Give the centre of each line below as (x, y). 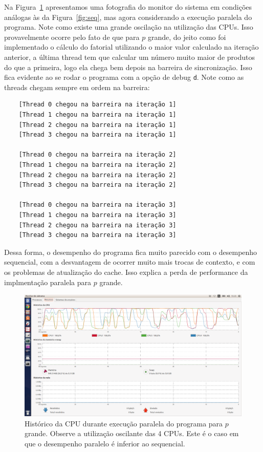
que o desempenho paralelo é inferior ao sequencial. (105, 443)
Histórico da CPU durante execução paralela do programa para (124, 423)
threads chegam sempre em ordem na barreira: (77, 87)
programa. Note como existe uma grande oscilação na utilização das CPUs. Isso (129, 27)
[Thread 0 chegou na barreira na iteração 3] (97, 205)
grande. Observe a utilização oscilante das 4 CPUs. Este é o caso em (132, 433)
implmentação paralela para (48, 282)
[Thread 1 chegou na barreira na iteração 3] (97, 215)
